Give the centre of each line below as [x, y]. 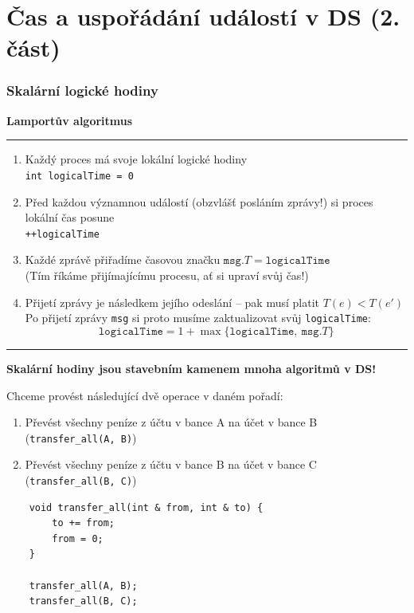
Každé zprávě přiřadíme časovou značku [123, 259]
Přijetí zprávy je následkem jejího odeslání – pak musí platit [172, 302]
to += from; [84, 523]
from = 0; [78, 538]
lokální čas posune [70, 217]
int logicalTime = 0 [79, 176]
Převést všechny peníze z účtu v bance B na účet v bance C [171, 464]
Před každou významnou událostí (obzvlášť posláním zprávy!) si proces [199, 201]
